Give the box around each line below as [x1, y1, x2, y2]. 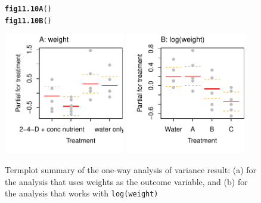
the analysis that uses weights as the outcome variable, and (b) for [5, 175, 248, 187]
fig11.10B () [5, 16, 52, 25]
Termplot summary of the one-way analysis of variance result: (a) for [5, 164, 257, 176]
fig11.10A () [5, 5, 52, 13]
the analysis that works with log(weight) [5, 187, 159, 199]
